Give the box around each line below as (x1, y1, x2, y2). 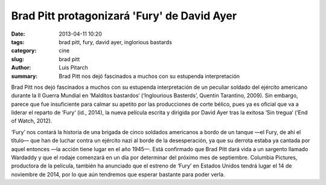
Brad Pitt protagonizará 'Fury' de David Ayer (11, 9, 237, 22)
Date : (11, 30, 25, 37)
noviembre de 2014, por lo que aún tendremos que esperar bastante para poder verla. (11, 170, 225, 178)
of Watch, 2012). (11, 117, 53, 125)
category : (11, 47, 37, 54)
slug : (11, 55, 24, 63)
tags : (11, 38, 25, 45)
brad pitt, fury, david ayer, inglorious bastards (59, 38, 172, 45)
